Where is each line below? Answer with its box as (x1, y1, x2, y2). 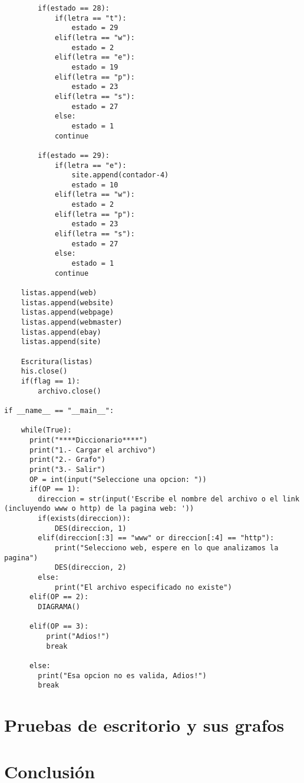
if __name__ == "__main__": (4, 406, 114, 415)
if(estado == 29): (38, 151, 110, 160)
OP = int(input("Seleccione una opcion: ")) (29, 475, 207, 484)
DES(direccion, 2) (54, 563, 127, 572)
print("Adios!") (46, 632, 110, 640)
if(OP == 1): (29, 485, 80, 494)
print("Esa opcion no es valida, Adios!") (38, 671, 207, 680)
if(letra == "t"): (54, 14, 127, 22)
